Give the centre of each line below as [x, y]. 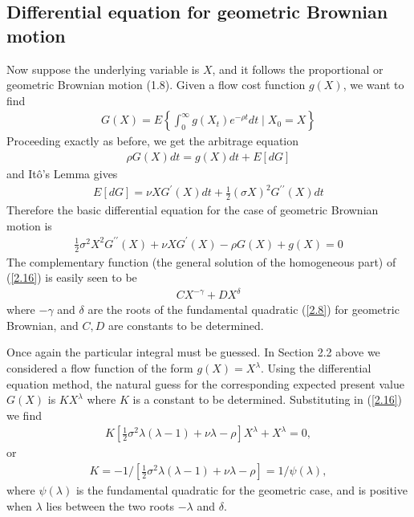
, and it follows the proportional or [298, 69]
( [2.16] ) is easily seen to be [72, 277]
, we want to [373, 85]
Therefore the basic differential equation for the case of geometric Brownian [193, 209]
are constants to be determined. [186, 325]
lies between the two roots [110, 505]
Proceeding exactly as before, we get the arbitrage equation [153, 141]
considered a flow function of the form [100, 368]
